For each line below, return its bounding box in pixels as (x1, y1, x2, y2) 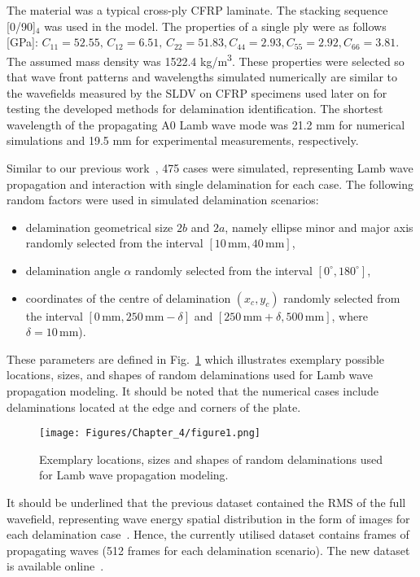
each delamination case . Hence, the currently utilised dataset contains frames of (7, 526, 409, 543)
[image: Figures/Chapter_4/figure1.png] (39, 427, 261, 439)
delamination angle (25, 261, 120, 278)
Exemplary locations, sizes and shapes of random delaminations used (39, 450, 383, 467)
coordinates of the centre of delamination (25, 289, 231, 306)
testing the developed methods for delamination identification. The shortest (7, 100, 383, 117)
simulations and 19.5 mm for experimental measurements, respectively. (7, 132, 359, 149)
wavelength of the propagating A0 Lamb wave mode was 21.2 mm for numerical (7, 116, 405, 133)
